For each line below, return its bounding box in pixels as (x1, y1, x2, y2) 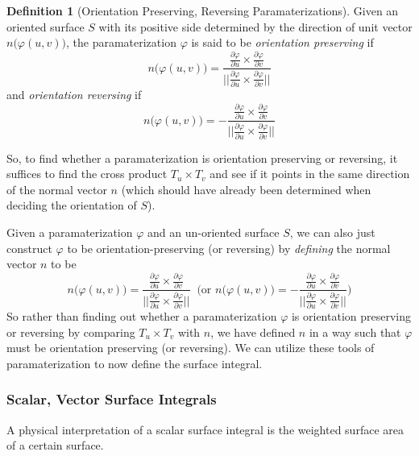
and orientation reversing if (6, 85, 142, 102)
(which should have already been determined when (121, 180, 371, 197)
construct (6, 239, 52, 256)
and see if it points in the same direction (209, 165, 410, 182)
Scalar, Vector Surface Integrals (6, 389, 217, 409)
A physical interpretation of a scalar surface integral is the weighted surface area (6, 421, 404, 437)
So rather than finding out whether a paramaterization (6, 307, 277, 324)
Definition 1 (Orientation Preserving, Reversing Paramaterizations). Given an (6, 2, 399, 19)
